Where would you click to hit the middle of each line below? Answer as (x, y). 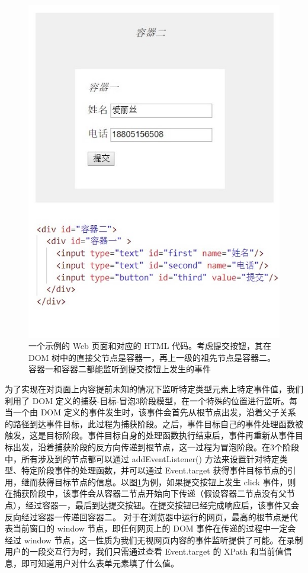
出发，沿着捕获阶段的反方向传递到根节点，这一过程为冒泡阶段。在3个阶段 (156, 446)
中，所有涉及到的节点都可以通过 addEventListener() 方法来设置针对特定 (142, 458)
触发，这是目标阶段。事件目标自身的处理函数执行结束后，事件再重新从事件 (150, 435)
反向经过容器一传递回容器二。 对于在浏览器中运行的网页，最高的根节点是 (147, 516)
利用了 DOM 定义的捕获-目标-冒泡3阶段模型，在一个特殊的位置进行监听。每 (151, 400)
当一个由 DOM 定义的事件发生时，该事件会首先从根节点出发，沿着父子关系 (150, 412)
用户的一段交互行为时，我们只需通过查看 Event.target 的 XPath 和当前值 (144, 551)
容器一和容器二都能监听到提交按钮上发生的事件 (120, 369)
